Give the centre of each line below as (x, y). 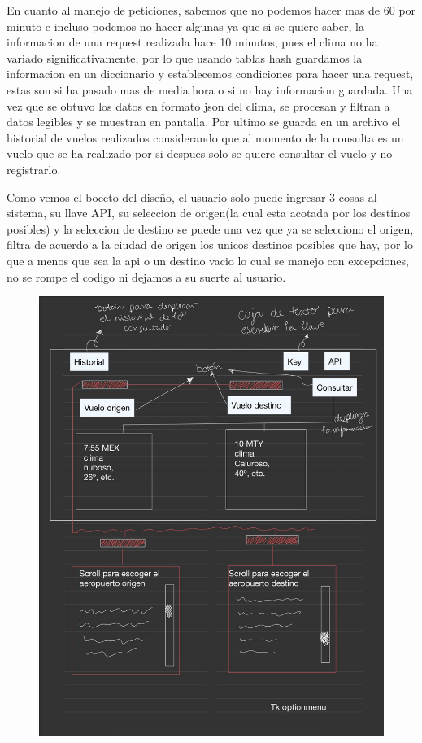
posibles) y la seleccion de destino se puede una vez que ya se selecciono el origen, (210, 228)
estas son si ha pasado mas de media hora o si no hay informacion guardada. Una (210, 89)
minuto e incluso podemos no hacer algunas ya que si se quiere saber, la (185, 26)
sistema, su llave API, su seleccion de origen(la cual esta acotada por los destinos (209, 213)
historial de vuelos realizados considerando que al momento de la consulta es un (205, 137)
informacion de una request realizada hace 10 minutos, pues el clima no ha (192, 42)
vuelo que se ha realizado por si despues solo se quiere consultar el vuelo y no (200, 153)
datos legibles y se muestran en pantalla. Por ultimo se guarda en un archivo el (204, 122)
